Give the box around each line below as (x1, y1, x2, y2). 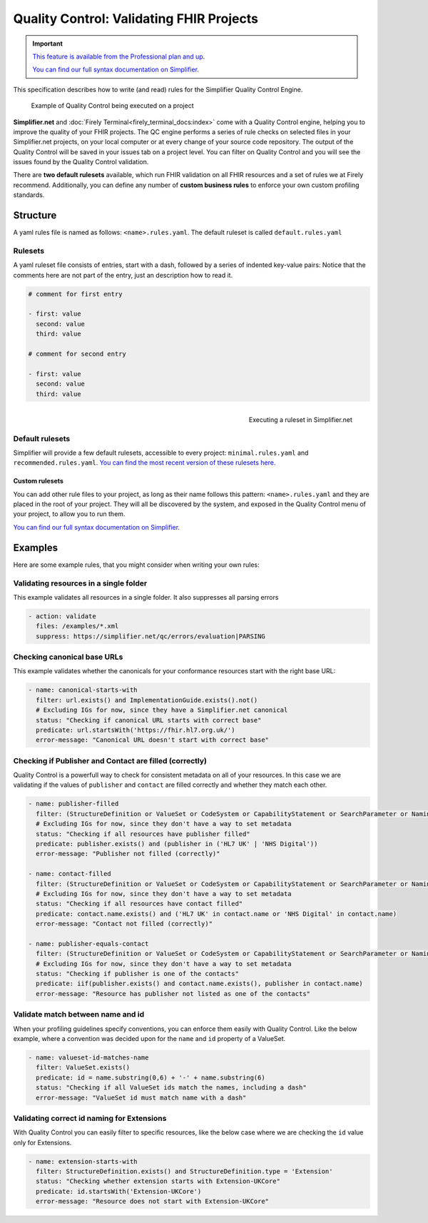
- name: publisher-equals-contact (28, 940, 149, 947)
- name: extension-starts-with (28, 1157, 138, 1165)
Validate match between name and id (13, 1010, 145, 1020)
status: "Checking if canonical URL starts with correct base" (36, 716, 262, 724)
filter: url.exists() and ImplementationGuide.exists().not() (36, 696, 258, 704)
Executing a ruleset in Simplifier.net (248, 416, 352, 424)
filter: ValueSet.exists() (36, 1064, 131, 1072)
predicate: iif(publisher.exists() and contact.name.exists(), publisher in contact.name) (36, 980, 363, 988)
